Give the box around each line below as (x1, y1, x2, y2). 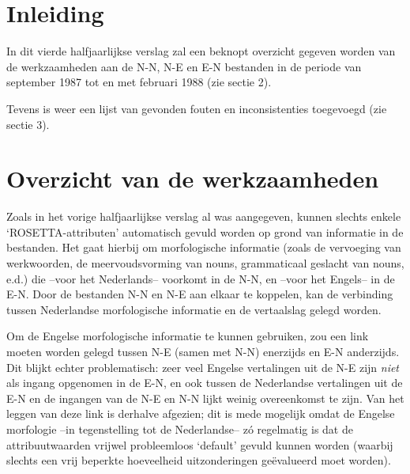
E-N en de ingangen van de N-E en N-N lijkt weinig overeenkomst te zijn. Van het (6, 389, 404, 406)
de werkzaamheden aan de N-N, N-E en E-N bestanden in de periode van (6, 58, 362, 74)
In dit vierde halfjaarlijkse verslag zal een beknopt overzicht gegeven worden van (6, 43, 396, 59)
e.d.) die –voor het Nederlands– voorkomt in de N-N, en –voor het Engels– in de (6, 270, 395, 286)
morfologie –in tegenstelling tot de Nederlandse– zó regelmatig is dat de (6, 420, 353, 437)
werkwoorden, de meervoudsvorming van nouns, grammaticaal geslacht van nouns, (6, 255, 404, 271)
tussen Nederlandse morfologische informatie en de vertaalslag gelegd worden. (6, 301, 382, 317)
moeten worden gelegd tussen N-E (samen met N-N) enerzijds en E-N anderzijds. (6, 343, 400, 359)
